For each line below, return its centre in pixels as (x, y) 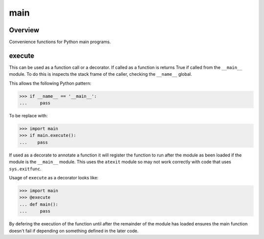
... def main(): (39, 204)
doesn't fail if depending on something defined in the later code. (74, 231)
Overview (24, 30)
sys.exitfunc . (25, 169)
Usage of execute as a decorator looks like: (54, 178)
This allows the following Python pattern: (50, 83)
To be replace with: (28, 116)
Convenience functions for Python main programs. (60, 42)
